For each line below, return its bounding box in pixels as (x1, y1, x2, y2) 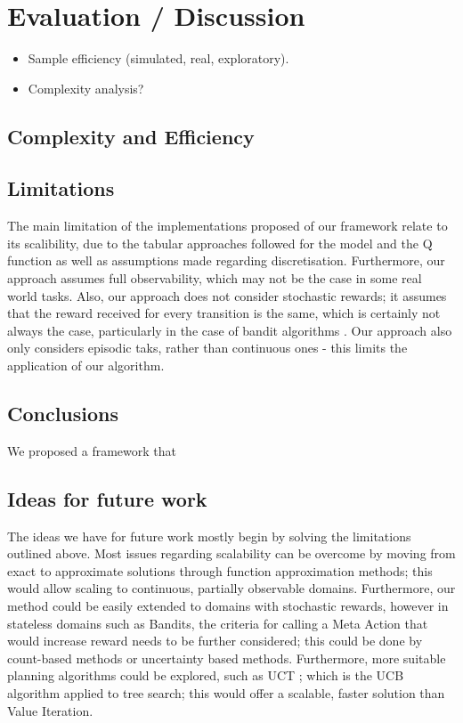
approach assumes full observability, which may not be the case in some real (7, 269, 422, 288)
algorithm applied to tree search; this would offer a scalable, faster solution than (7, 683, 445, 702)
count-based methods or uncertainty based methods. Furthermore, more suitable (7, 648, 446, 667)
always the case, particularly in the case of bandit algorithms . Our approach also (7, 321, 452, 339)
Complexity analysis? (28, 78, 144, 97)
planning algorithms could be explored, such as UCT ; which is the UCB (7, 666, 404, 685)
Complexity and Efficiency (7, 122, 255, 150)
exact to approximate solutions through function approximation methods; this (7, 561, 433, 580)
